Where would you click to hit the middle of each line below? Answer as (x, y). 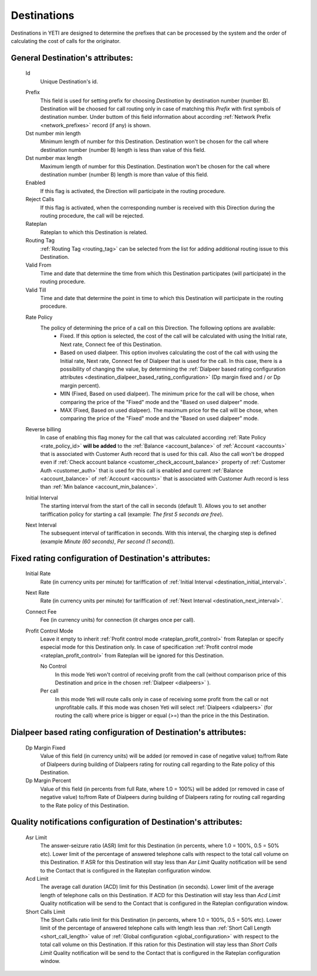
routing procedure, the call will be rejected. (92, 215)
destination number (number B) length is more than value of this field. (124, 175)
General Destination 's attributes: (72, 58)
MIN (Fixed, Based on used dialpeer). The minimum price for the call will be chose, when (167, 394)
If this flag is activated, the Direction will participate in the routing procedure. (133, 191)
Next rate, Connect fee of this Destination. (111, 344)
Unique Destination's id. (69, 81)
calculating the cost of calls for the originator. (66, 41)
